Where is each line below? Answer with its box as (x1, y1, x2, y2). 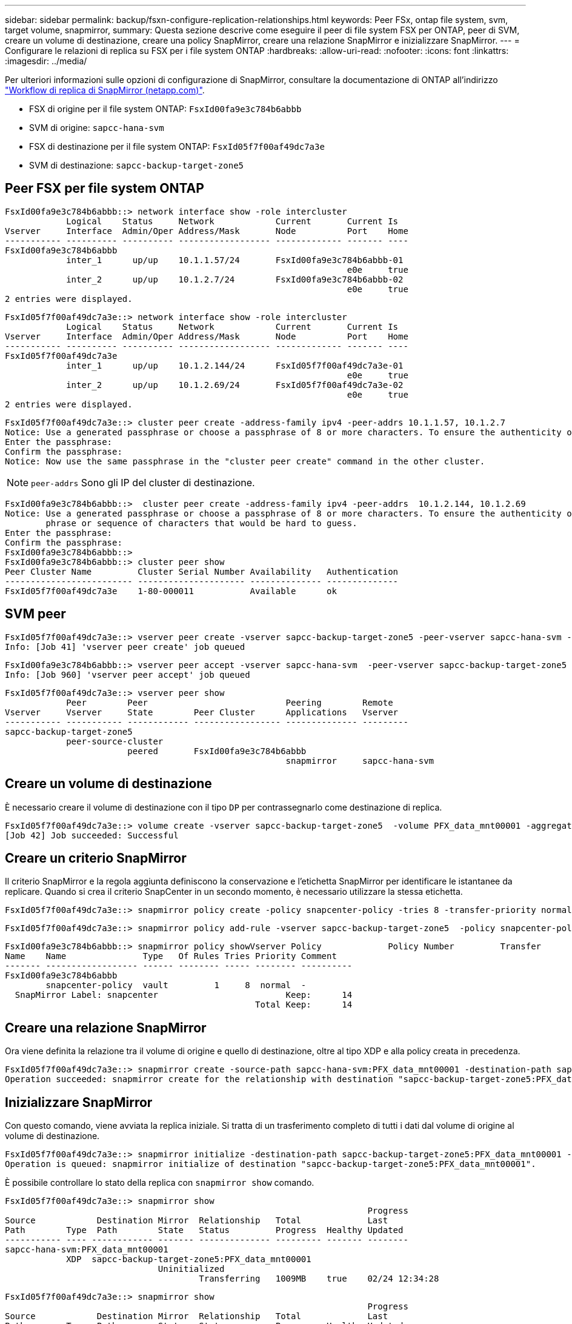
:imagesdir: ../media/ (5, 56, 87, 66)
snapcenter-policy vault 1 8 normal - (45, 980, 307, 991)
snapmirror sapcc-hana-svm (285, 755, 434, 766)
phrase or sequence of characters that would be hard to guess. (45, 518, 358, 528)
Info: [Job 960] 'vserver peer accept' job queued (5, 669, 250, 680)
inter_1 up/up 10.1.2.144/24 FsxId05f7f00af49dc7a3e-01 (66, 360, 404, 370)
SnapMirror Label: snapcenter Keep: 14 (15, 990, 353, 1000)
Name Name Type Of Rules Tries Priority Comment (5, 951, 337, 961)
